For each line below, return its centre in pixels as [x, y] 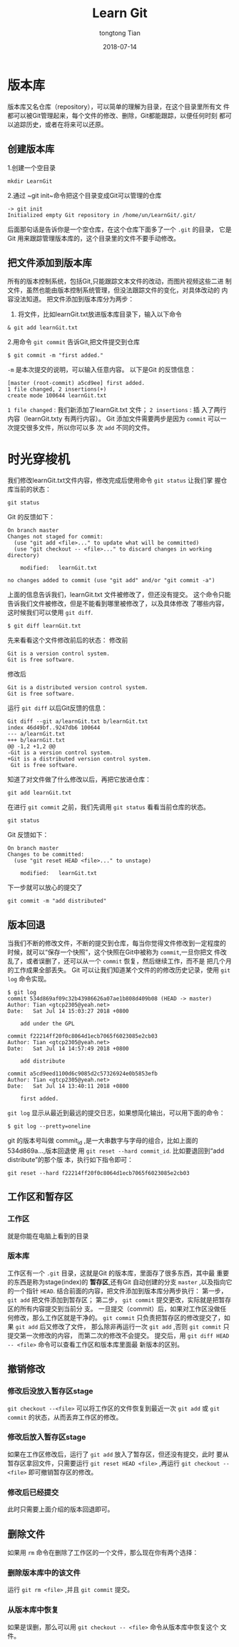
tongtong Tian [120, 33]
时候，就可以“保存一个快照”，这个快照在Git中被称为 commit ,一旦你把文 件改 [117, 952]
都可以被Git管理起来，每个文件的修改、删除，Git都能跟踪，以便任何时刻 [112, 115]
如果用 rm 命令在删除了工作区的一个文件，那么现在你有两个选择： [103, 1552]
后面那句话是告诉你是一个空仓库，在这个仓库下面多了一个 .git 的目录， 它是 [119, 229]
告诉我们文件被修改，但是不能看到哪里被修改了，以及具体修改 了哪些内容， [118, 604]
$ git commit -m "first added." [55, 356]
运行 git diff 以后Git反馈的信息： [57, 708]
